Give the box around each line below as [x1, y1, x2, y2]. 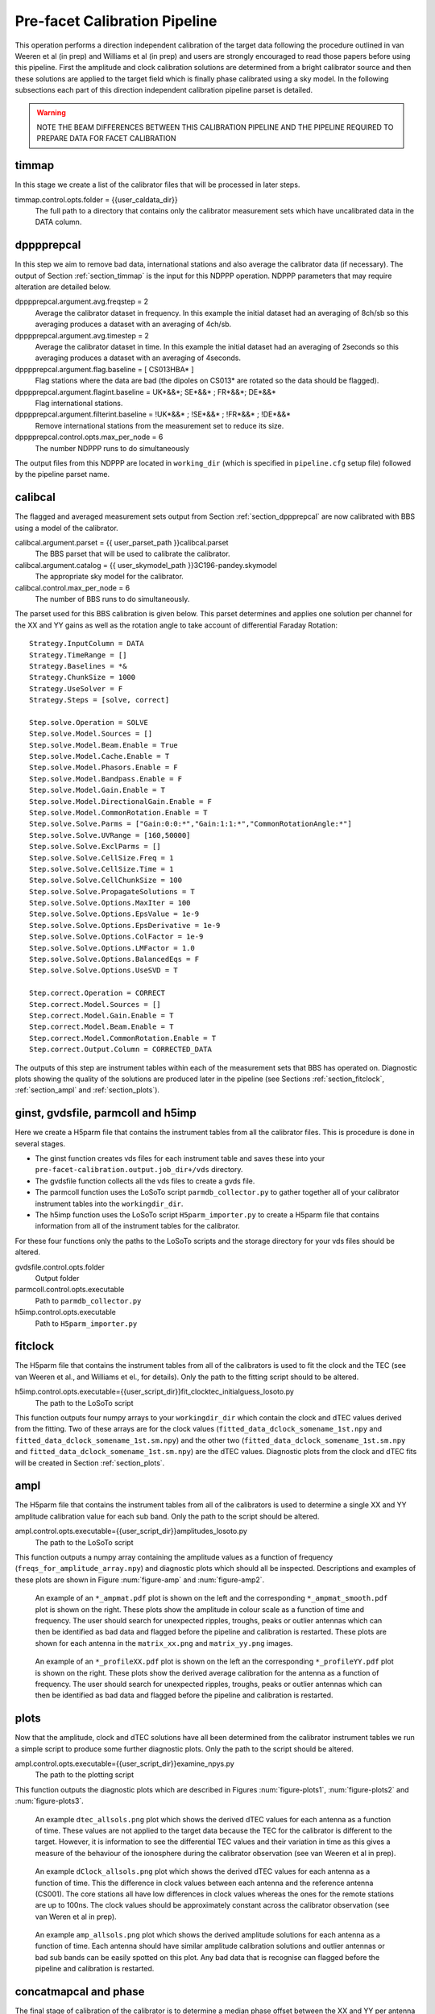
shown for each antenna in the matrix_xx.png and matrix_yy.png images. [35, 1638, 293, 1647]
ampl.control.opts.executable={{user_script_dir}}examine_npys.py [14, 1759, 235, 1768]
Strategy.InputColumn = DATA [29, 639, 144, 649]
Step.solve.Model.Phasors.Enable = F [29, 763, 179, 773]
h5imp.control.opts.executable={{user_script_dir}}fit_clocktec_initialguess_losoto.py [14, 1386, 294, 1397]
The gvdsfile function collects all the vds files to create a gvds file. [35, 1176, 255, 1186]
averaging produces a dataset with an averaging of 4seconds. [35, 353, 242, 363]
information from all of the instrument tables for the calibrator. [35, 1221, 241, 1231]
